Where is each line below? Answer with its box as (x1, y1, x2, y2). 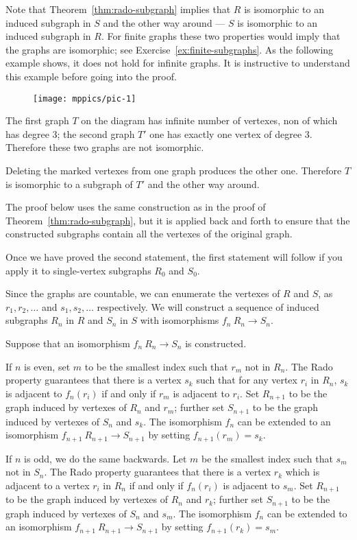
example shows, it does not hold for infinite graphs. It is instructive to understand (5, 56, 350, 70)
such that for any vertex (196, 373, 297, 387)
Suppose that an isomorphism (5, 336, 130, 350)
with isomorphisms (140, 313, 219, 327)
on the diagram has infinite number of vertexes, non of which (81, 113, 338, 128)
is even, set (24, 359, 71, 373)
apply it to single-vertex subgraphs (5, 263, 151, 277)
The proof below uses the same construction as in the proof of (5, 200, 266, 214)
